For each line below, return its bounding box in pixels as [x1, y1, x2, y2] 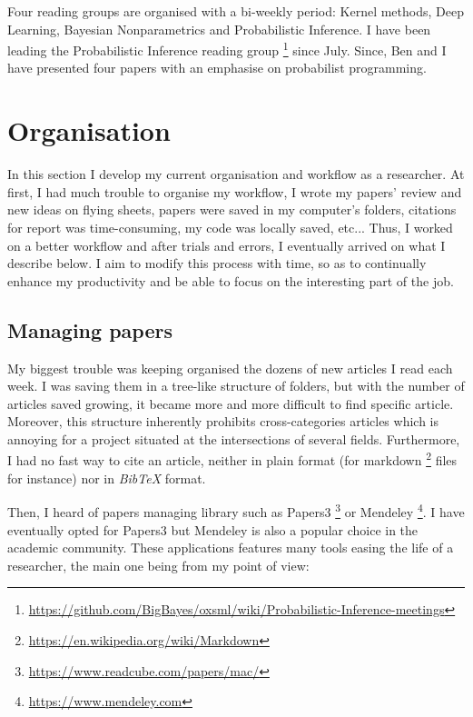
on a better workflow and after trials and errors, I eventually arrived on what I [7, 235, 446, 254]
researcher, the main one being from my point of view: [7, 555, 310, 574]
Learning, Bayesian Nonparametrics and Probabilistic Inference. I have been [7, 19, 431, 38]
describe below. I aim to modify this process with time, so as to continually [7, 254, 427, 273]
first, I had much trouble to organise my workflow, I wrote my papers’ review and [7, 182, 462, 201]
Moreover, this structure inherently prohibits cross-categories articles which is [7, 412, 439, 431]
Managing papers [7, 315, 172, 344]
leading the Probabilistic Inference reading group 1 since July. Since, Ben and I [7, 38, 447, 59]
